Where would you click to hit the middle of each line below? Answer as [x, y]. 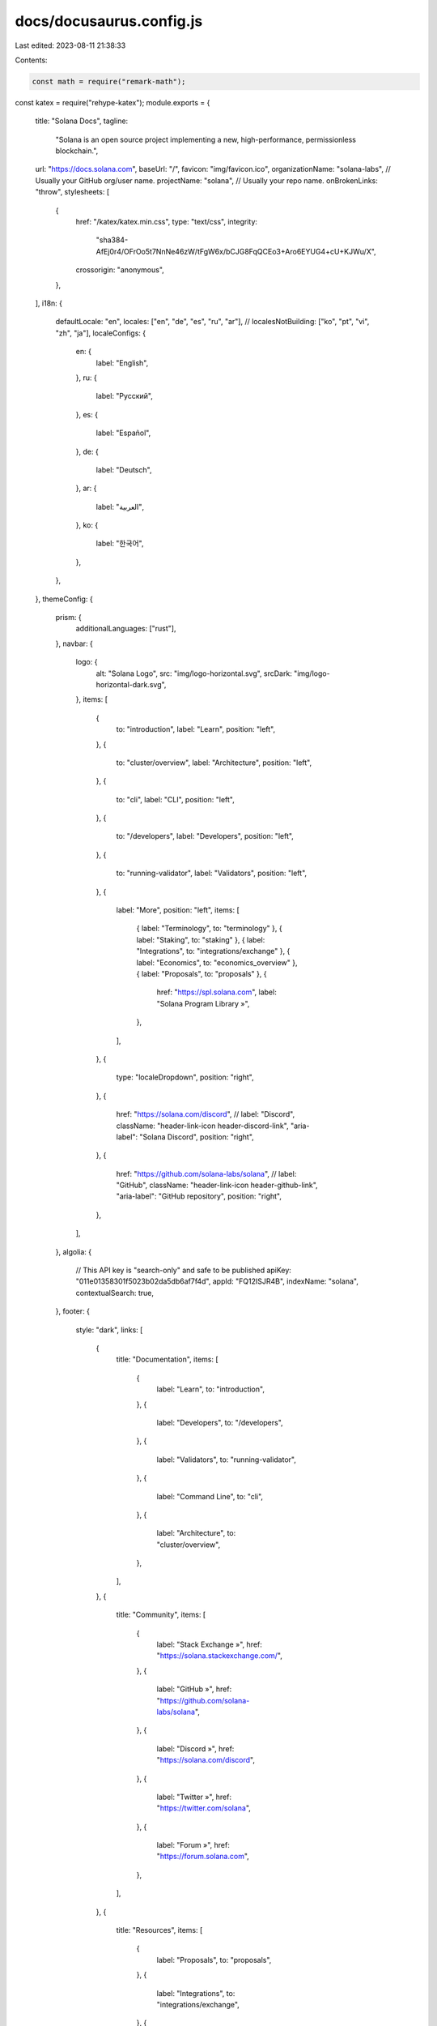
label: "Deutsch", [124, 469]
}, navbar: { [74, 643]
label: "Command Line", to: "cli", [210, 1496]
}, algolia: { [74, 1251]
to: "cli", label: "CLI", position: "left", [175, 799]
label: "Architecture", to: [196, 1533]
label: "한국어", [120, 544]
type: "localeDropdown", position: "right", [185, 1077]
